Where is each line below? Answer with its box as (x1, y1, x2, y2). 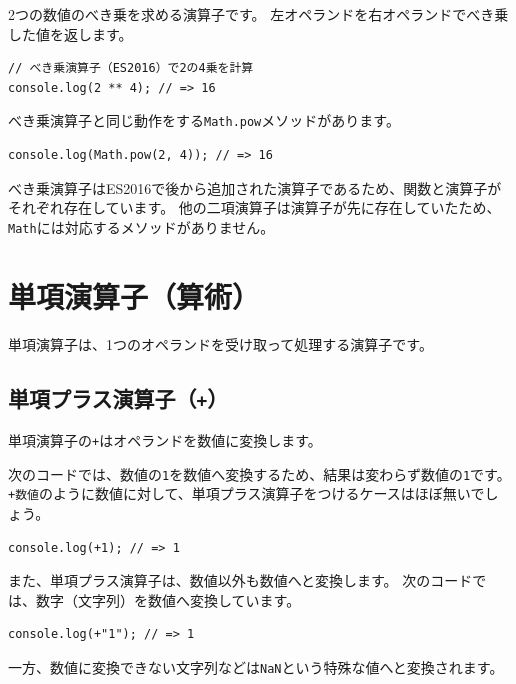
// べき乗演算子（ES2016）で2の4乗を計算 (8, 61, 254, 76)
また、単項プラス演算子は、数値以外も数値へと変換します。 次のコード (8, 570, 473, 591)
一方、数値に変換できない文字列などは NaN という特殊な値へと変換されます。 (8, 656, 504, 677)
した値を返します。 (8, 23, 133, 44)
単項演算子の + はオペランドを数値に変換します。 (8, 429, 322, 450)
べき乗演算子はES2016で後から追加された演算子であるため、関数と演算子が (8, 177, 502, 198)
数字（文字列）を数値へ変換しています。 (35, 589, 301, 610)
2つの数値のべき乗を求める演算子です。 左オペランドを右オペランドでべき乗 (8, 4, 509, 24)
